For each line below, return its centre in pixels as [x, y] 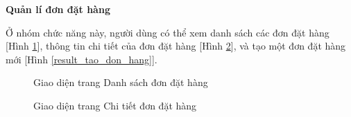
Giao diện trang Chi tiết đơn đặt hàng [115, 105]
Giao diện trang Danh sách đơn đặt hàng [121, 82]
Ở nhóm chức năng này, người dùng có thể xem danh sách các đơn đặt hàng [168, 32]
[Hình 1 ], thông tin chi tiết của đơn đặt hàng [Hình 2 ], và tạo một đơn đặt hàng [176, 46]
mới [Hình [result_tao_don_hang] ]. [82, 59]
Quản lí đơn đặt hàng [58, 9]
